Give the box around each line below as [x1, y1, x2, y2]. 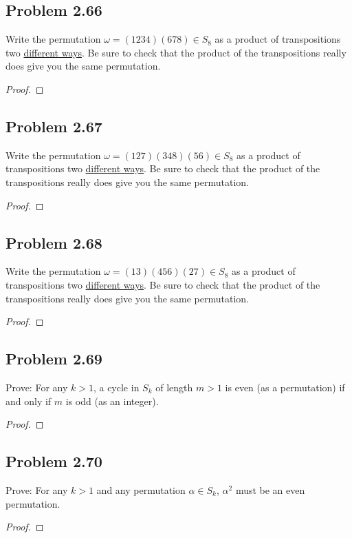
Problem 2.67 [5, 115, 102, 136]
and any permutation [96, 482, 186, 497]
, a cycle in [93, 380, 140, 394]
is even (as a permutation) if [225, 380, 345, 394]
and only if [5, 393, 52, 408]
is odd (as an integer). [65, 393, 159, 408]
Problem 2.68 [5, 231, 102, 253]
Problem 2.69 [5, 348, 102, 369]
